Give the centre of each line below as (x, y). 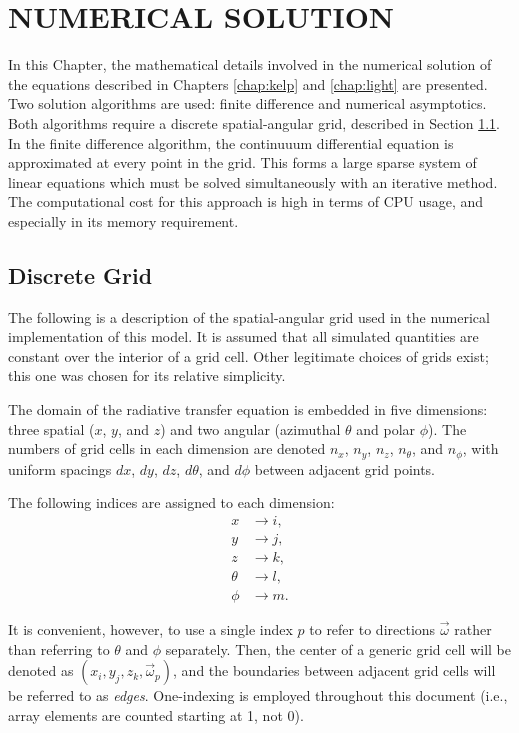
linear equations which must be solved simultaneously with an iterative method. (253, 181)
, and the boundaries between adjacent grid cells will (334, 670)
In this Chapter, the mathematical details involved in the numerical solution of (250, 64)
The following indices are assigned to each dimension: (171, 502)
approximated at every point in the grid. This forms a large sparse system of (242, 162)
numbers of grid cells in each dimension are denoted (167, 448)
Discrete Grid (80, 274)
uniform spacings (60, 468)
